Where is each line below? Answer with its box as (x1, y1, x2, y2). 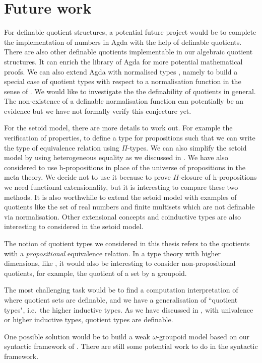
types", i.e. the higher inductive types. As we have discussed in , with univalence (4, 304, 253, 315)
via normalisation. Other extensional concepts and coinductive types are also (4, 211, 241, 222)
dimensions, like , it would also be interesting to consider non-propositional (4, 258, 236, 268)
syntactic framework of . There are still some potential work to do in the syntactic (4, 341, 258, 351)
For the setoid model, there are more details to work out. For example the (4, 122, 233, 133)
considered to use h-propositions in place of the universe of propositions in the (4, 162, 246, 172)
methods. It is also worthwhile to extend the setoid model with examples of (4, 191, 237, 202)
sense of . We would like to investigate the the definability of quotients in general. (4, 86, 256, 96)
